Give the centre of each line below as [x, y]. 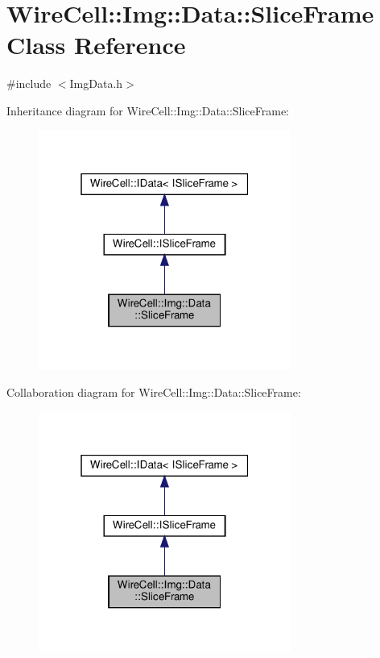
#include [29, 83]
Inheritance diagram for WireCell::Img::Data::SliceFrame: [148, 110]
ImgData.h [96, 83]
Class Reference [96, 45]
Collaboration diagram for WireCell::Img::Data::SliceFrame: [154, 392]
